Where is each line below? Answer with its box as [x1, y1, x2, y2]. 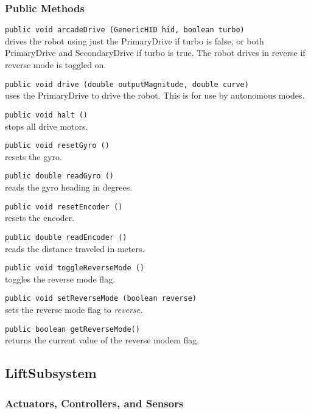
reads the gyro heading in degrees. [5, 181, 133, 194]
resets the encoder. [5, 211, 75, 224]
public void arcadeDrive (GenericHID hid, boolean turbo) [5, 26, 245, 35]
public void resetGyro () [5, 141, 110, 150]
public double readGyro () [5, 172, 114, 181]
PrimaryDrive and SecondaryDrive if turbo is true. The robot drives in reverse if [5, 46, 306, 59]
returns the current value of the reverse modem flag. [5, 334, 200, 346]
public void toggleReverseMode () [5, 264, 145, 273]
